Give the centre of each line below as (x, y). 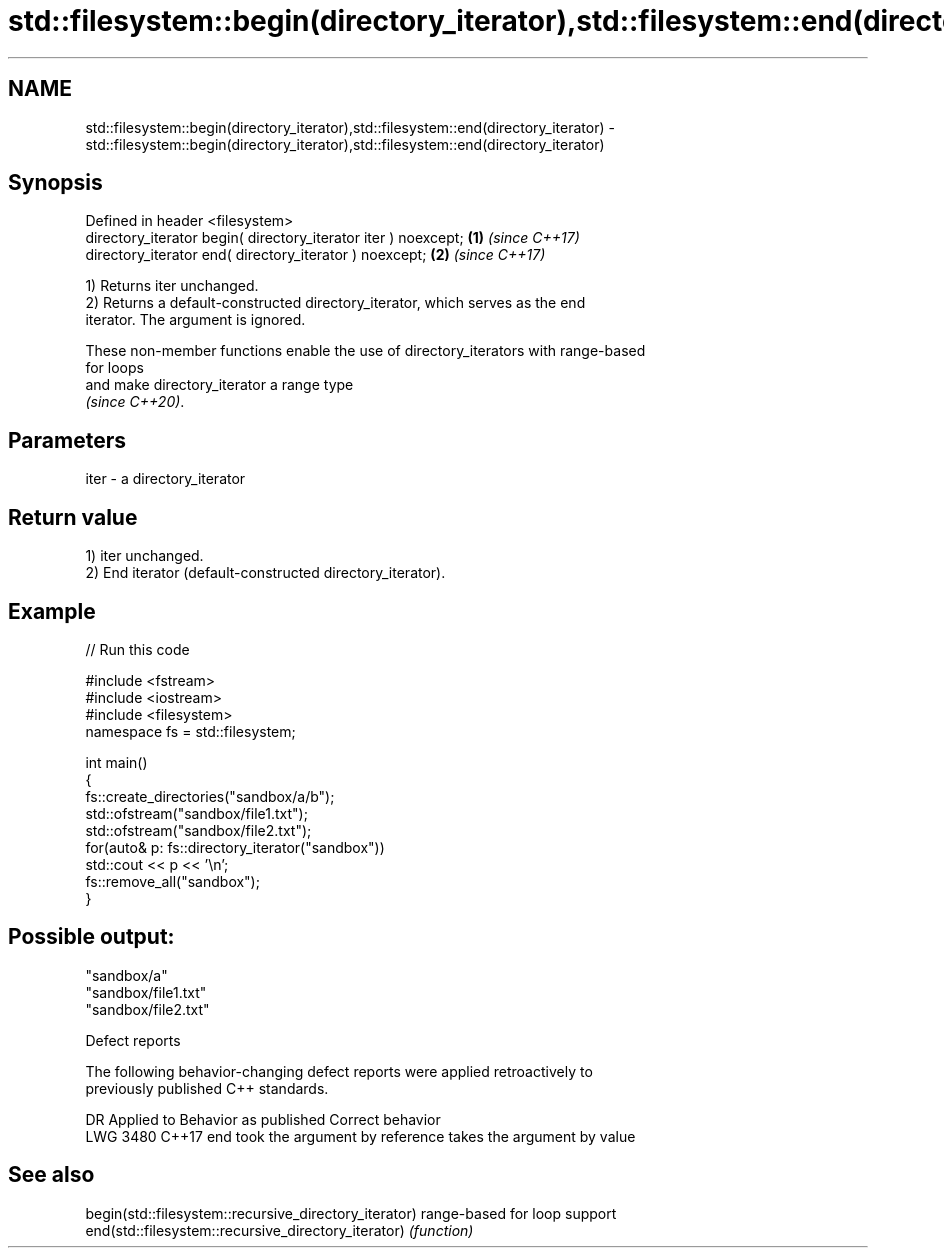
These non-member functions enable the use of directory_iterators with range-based (365, 351)
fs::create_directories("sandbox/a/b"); (210, 796)
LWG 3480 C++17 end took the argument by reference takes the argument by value (360, 1136)
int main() (116, 762)
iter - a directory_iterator (165, 479)
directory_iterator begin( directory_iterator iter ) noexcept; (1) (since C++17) (332, 238)
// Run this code (137, 649)
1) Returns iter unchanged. (172, 286)
